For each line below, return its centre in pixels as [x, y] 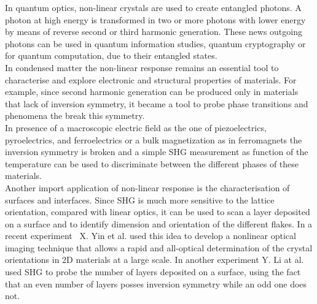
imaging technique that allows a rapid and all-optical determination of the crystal [159, 247]
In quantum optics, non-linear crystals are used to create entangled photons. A [153, 7]
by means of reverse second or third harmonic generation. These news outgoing [154, 32]
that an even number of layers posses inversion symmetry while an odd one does [156, 283]
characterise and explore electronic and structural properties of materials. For [151, 79]
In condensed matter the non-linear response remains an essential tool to [142, 67]
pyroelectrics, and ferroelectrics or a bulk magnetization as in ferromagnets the [154, 139]
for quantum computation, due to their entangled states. [111, 55]
